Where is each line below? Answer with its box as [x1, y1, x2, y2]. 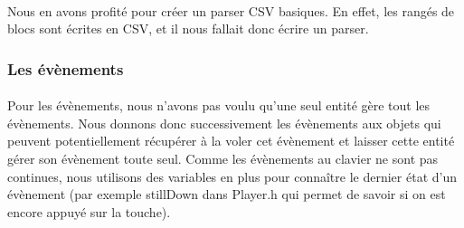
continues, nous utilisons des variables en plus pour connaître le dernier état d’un [7, 166, 457, 185]
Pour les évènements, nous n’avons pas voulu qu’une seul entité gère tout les [7, 96, 431, 115]
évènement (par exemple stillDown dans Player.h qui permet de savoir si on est [7, 185, 446, 204]
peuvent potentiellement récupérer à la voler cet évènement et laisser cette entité [7, 131, 455, 150]
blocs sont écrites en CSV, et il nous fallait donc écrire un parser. [7, 19, 369, 38]
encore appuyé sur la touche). [7, 202, 171, 221]
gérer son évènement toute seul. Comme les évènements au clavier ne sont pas [7, 149, 439, 167]
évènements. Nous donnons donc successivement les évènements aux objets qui [7, 113, 441, 132]
